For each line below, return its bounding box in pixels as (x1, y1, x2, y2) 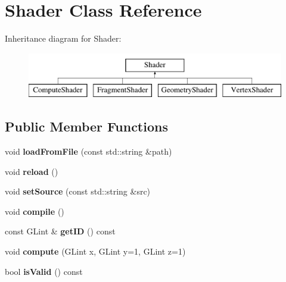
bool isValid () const (5, 265, 83, 277)
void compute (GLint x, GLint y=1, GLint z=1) (5, 245, 186, 258)
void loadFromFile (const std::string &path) (5, 145, 172, 158)
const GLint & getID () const (5, 225, 116, 237)
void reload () (5, 165, 58, 177)
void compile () (5, 205, 64, 217)
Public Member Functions (5, 117, 168, 136)
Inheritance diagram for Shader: (5, 32, 122, 45)
